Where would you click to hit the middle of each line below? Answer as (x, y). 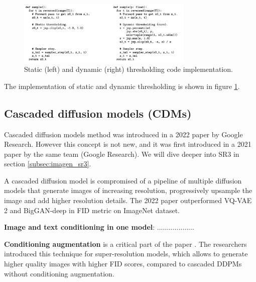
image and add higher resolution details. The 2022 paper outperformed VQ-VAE (128, 200)
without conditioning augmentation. (59, 273)
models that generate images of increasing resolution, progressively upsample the (128, 190)
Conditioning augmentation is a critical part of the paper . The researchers (125, 244)
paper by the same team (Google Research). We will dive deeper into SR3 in (122, 154)
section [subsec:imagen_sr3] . (48, 164)
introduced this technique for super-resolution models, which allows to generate (126, 254)
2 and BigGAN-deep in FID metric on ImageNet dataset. (92, 210)
